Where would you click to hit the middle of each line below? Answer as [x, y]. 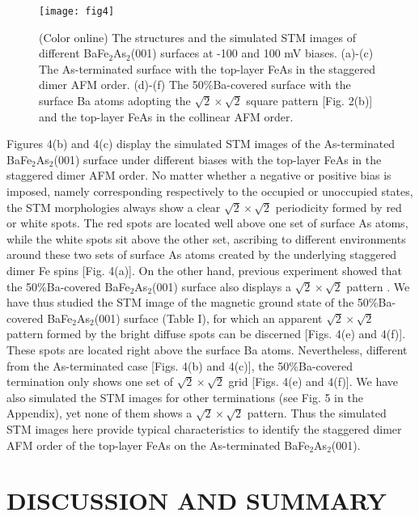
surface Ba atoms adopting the [115, 101]
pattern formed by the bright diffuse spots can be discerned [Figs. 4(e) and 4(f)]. [206, 334]
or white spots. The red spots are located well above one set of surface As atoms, [207, 223]
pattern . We [378, 286]
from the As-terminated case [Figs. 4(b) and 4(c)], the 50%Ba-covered [180, 365]
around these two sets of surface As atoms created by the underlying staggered [202, 254]
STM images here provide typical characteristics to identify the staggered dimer [204, 428]
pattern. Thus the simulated [317, 413]
